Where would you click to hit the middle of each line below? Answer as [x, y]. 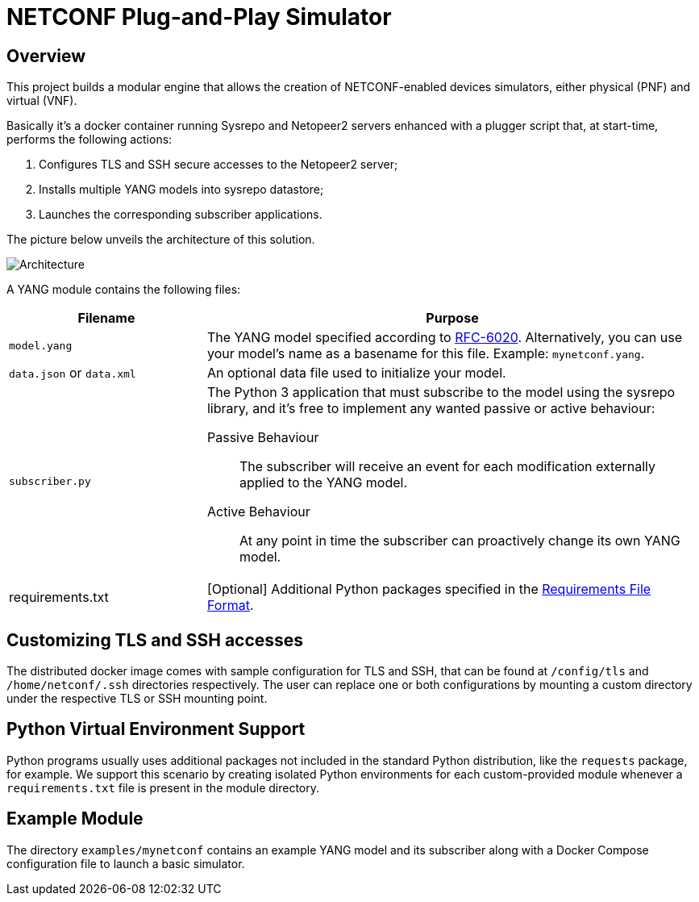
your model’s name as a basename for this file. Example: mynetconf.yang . [426, 354]
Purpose [452, 318]
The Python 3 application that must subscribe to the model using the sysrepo [441, 393]
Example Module [75, 819]
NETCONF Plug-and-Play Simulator [199, 17]
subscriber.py [50, 481]
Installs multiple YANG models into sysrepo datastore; [181, 190]
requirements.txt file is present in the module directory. [163, 787]
